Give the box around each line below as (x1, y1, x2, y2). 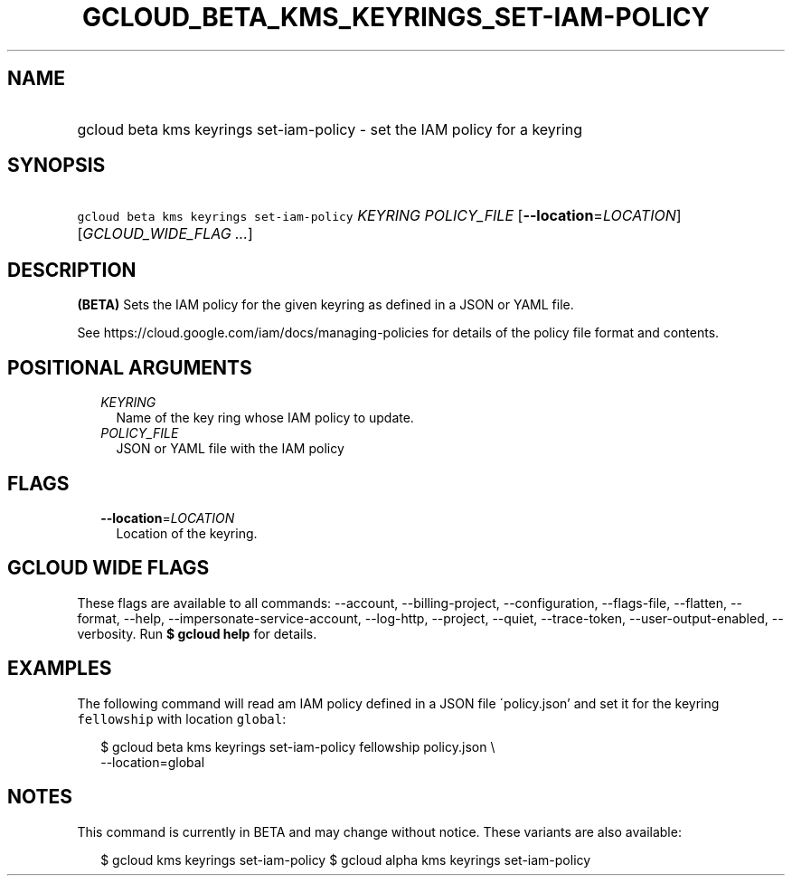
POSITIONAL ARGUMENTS (7, 356, 252, 379)
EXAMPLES (7, 657, 112, 680)
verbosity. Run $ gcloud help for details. (77, 625, 317, 641)
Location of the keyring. (116, 525, 258, 541)
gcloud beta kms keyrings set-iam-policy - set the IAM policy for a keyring (77, 119, 583, 138)
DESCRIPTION (7, 258, 137, 281)
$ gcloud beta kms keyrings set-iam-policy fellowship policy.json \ (100, 738, 495, 755)
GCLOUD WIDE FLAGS (7, 556, 210, 580)
